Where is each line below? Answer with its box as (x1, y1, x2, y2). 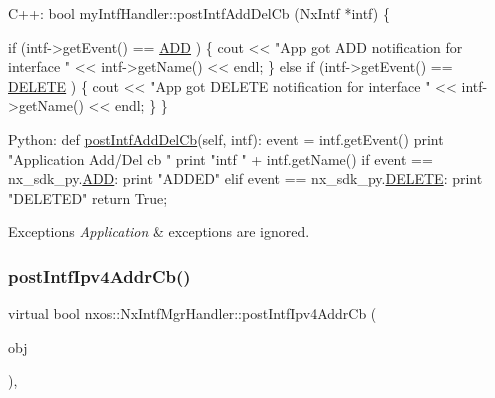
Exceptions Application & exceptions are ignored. (8, 221, 310, 242)
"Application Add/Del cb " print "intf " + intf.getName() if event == (8, 148, 433, 169)
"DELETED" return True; (8, 187, 168, 208)
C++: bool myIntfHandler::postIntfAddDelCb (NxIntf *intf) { (8, 3, 390, 23)
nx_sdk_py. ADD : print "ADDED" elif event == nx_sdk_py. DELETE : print (8, 168, 483, 189)
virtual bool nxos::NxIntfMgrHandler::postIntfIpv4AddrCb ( (8, 303, 377, 324)
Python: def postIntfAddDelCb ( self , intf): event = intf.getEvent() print (8, 128, 444, 149)
